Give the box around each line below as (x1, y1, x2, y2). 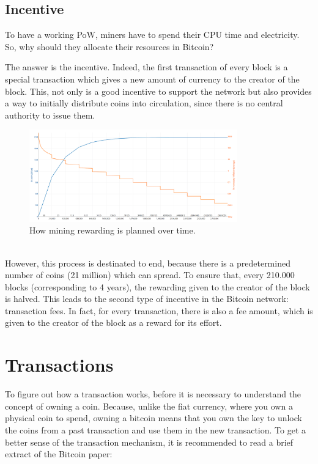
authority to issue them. (5, 108, 95, 121)
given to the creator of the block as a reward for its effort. (5, 316, 222, 329)
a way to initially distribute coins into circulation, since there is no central (5, 97, 283, 109)
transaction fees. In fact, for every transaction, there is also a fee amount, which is (5, 304, 313, 317)
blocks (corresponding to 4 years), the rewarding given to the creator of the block (5, 280, 310, 293)
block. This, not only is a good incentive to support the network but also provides (5, 84, 312, 97)
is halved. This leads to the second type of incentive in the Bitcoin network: (5, 292, 289, 305)
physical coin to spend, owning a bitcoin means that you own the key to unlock (5, 411, 302, 424)
